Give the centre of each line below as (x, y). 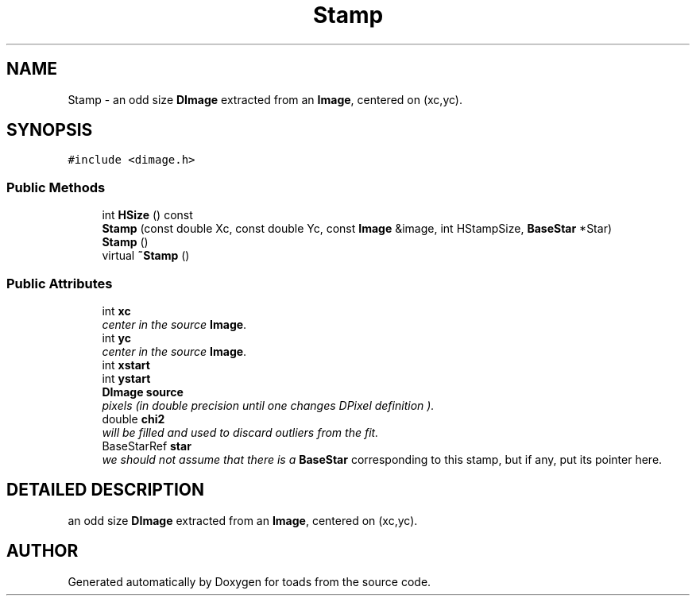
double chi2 (133, 419)
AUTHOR (43, 551)
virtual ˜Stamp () (146, 256)
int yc (116, 338)
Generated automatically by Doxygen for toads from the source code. (249, 581)
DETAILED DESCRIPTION (106, 490)
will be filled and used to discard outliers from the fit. (240, 432)
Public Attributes (60, 283)
